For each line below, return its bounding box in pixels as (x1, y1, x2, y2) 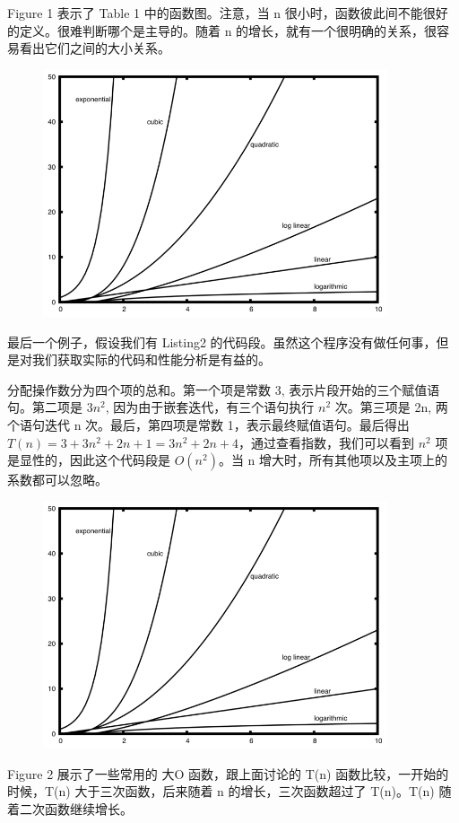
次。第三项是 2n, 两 (334, 398, 448, 416)
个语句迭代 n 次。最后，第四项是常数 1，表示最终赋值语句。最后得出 (7, 416, 410, 433)
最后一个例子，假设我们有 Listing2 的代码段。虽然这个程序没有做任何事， (7, 332, 437, 351)
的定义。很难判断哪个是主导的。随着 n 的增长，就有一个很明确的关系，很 (7, 21, 437, 39)
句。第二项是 (7, 398, 82, 416)
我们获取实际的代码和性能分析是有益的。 (31, 350, 271, 369)
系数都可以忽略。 (7, 470, 108, 489)
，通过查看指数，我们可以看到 (238, 433, 414, 451)
